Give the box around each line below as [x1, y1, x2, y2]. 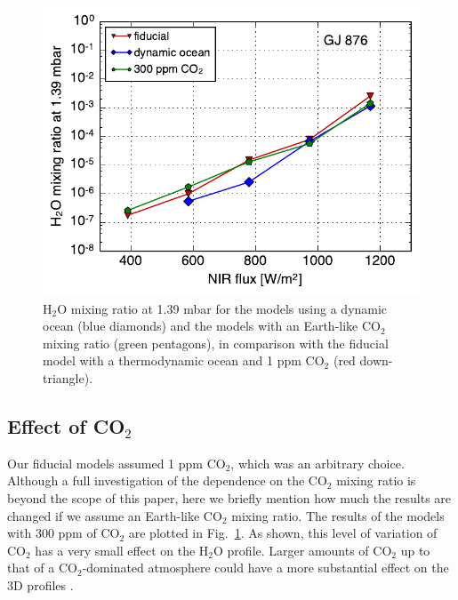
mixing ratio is [336, 471, 416, 490]
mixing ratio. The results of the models [231, 506, 445, 524]
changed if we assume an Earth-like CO [7, 506, 222, 524]
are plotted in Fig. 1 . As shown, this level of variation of [128, 524, 438, 542]
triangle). [43, 369, 93, 388]
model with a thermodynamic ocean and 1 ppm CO [43, 351, 325, 370]
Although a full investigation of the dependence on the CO [7, 471, 327, 490]
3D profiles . [7, 575, 74, 594]
